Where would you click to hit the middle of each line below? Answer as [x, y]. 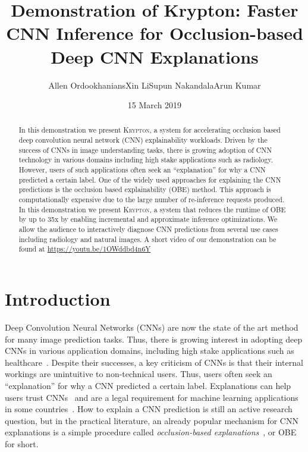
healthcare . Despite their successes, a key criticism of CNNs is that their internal [154, 362]
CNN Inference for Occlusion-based [155, 33]
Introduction [58, 299]
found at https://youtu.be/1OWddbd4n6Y [85, 249]
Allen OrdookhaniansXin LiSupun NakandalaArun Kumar [155, 85]
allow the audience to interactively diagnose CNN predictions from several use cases [148, 229]
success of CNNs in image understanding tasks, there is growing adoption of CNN [145, 150]
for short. [22, 443]
